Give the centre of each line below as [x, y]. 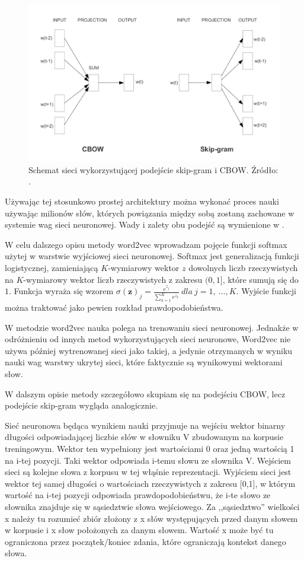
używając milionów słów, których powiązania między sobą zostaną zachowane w [150, 213]
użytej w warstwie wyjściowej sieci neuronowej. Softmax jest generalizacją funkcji [152, 256]
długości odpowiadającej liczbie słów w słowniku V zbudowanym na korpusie [144, 437]
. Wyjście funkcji [266, 291]
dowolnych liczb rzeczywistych [243, 267]
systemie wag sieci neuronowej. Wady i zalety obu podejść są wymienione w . [145, 224]
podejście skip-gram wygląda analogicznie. [81, 405]
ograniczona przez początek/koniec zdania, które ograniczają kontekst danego [145, 541]
